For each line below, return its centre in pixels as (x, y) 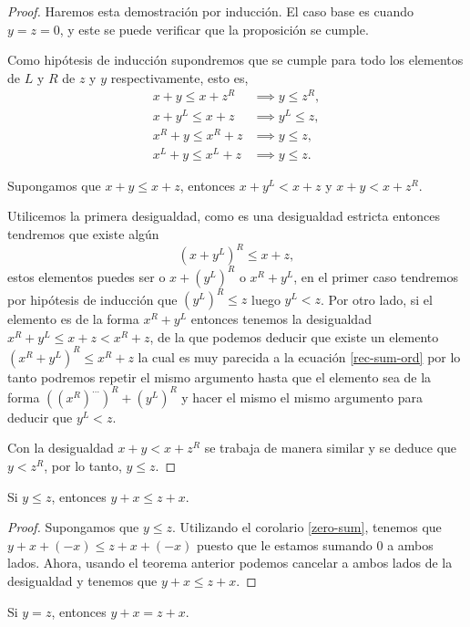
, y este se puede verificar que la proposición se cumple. (214, 29)
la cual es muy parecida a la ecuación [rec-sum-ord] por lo (299, 356)
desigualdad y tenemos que (82, 581)
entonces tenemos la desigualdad (281, 319)
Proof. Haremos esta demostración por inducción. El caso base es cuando (210, 11)
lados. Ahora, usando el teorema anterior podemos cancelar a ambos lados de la (230, 563)
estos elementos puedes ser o (87, 276)
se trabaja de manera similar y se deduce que (331, 448)
